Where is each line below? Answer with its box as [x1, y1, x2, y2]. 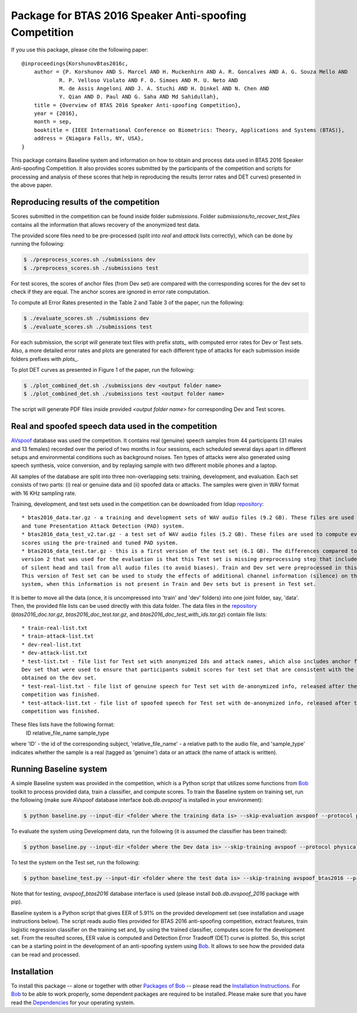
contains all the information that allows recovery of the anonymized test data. [11, 221, 201, 228]
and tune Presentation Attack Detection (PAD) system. [21, 522, 185, 529]
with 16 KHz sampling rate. [11, 490, 77, 497]
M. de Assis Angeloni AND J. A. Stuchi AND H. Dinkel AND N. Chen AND [59, 85, 270, 92]
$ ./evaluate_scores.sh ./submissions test [23, 323, 153, 330]
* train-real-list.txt [21, 625, 88, 632]
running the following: [11, 240, 65, 247]
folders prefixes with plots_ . [11, 355, 79, 362]
